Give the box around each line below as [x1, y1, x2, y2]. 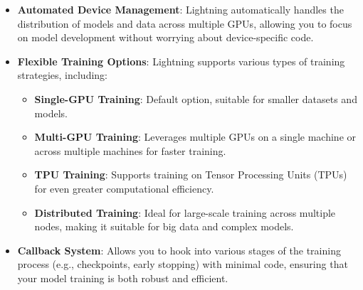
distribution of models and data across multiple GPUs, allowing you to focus [17, 16, 352, 31]
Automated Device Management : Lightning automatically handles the [17, 2, 344, 16]
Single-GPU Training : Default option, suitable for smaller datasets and [34, 91, 357, 106]
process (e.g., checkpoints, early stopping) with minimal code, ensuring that [17, 257, 348, 272]
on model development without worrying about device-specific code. [17, 30, 314, 45]
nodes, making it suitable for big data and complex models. [34, 219, 294, 234]
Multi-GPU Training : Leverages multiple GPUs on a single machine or [34, 129, 357, 144]
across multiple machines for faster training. [34, 143, 226, 158]
